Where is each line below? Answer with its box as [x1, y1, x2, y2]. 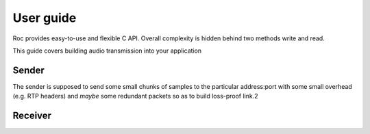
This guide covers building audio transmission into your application [12, 46, 202, 55]
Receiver [12, 110, 51, 122]
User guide [12, 10, 77, 25]
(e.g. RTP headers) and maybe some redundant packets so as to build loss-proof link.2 [12, 92, 258, 100]
